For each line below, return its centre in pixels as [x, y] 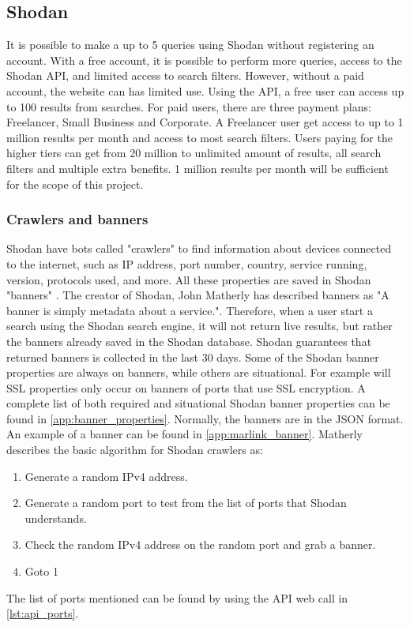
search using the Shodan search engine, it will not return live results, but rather [199, 326]
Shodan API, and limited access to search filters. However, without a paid [185, 75]
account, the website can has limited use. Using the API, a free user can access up [205, 90]
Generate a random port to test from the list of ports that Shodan [186, 503]
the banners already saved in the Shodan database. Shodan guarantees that [189, 341]
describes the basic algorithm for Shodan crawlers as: [135, 450]
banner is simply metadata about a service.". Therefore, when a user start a [190, 310]
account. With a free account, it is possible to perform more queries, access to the [204, 60]
